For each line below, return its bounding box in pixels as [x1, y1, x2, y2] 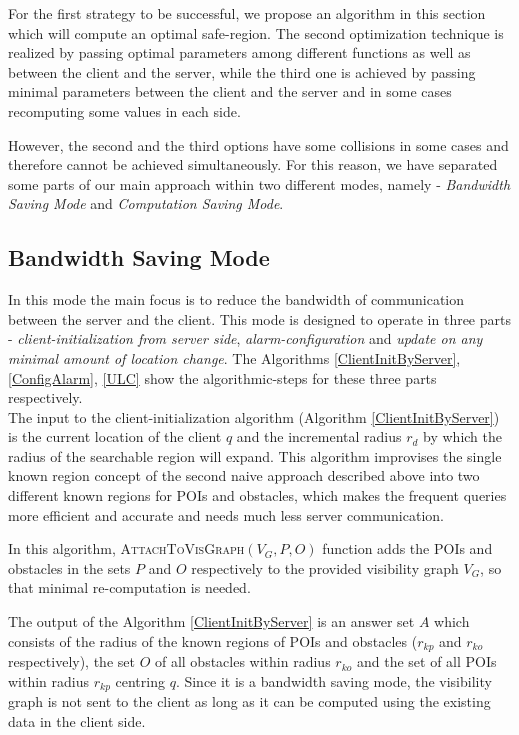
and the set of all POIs [356, 651, 497, 672]
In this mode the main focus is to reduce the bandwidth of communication [8, 289, 465, 310]
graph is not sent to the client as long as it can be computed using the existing [8, 691, 491, 712]
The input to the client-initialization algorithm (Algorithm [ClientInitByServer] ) [8, 406, 500, 427]
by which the [423, 426, 503, 447]
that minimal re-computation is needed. [8, 577, 251, 598]
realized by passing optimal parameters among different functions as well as [8, 42, 471, 63]
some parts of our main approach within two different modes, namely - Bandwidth [8, 173, 511, 194]
